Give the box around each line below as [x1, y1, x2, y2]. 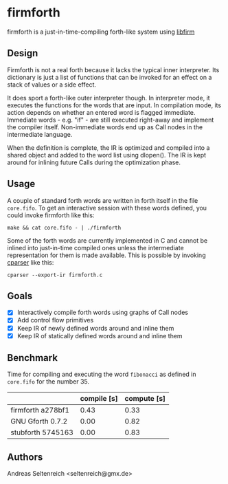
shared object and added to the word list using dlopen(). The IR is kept [7, 151, 207, 159]
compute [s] [124, 394, 166, 404]
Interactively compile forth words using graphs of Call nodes [16, 308, 189, 317]
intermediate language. [7, 130, 73, 138]
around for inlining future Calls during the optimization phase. [7, 158, 181, 166]
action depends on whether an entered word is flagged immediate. [7, 108, 196, 116]
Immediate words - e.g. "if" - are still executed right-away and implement [7, 115, 214, 124]
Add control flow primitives [16, 316, 94, 324]
